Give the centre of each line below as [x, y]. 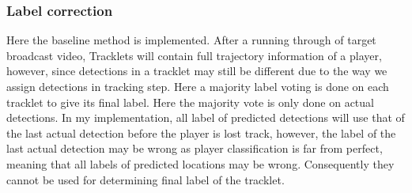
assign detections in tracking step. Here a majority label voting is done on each [198, 86]
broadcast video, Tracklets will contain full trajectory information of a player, [194, 55]
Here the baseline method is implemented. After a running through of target [191, 40]
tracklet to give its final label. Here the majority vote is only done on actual [190, 102]
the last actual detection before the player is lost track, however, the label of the [201, 132]
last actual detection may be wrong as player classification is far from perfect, [195, 148]
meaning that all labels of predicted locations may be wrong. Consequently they [200, 163]
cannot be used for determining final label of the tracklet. [146, 179]
